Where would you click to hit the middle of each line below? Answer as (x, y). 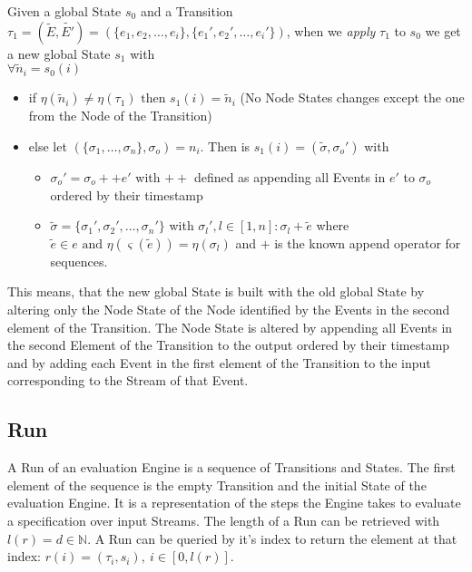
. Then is (225, 146)
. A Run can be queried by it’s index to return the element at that (272, 538)
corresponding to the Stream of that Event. (128, 380)
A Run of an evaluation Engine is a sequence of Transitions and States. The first (231, 467)
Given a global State (64, 11)
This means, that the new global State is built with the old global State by (216, 291)
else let (48, 146)
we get (443, 30)
